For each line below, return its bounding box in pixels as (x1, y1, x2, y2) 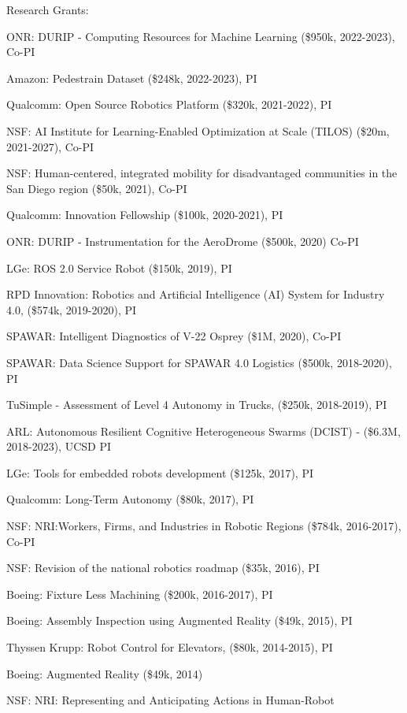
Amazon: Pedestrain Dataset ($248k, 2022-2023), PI (6, 69, 257, 86)
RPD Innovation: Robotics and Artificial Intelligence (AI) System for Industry (6, 286, 385, 303)
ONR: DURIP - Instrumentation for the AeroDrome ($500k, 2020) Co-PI (6, 232, 359, 249)
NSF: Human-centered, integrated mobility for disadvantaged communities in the (6, 165, 398, 181)
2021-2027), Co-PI (6, 138, 94, 154)
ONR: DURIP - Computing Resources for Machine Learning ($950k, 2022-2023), (6, 28, 395, 44)
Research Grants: (6, 2, 89, 17)
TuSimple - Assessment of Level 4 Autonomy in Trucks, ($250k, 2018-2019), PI (6, 396, 387, 413)
